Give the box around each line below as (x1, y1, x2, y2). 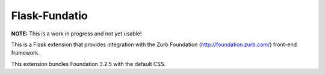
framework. (11, 49, 40, 56)
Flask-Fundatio (11, 9, 88, 22)
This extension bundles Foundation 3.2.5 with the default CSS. (11, 60, 166, 67)
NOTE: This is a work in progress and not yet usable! (11, 30, 142, 37)
